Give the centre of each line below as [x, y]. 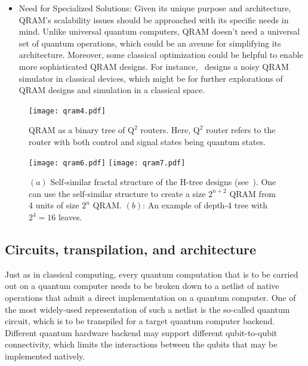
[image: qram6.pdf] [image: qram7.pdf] [107, 163]
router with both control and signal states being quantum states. [147, 142]
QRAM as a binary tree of [77, 130]
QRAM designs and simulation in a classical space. [112, 90]
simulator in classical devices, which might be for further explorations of [151, 78]
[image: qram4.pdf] [67, 111]
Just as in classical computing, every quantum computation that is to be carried [152, 274]
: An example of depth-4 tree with [205, 205]
